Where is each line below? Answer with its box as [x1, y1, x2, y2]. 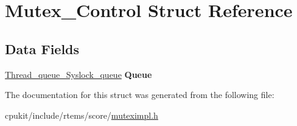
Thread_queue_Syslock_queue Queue [5, 68, 152, 80]
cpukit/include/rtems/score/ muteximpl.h [5, 108, 158, 121]
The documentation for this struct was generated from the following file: [5, 88, 274, 101]
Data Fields [5, 39, 80, 58]
